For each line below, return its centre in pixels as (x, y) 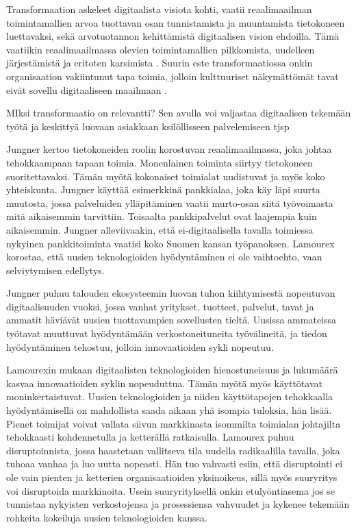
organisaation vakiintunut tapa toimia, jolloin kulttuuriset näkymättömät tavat (173, 76)
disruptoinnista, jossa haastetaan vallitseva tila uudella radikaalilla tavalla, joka (173, 450)
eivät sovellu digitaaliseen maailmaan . (87, 89)
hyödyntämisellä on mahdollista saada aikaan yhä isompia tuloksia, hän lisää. (169, 410)
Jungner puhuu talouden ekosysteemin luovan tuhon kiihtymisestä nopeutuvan (171, 293)
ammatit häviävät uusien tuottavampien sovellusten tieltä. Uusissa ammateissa (171, 320)
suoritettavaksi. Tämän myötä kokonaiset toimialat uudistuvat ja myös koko (166, 176)
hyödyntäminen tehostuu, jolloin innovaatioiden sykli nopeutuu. (140, 346)
